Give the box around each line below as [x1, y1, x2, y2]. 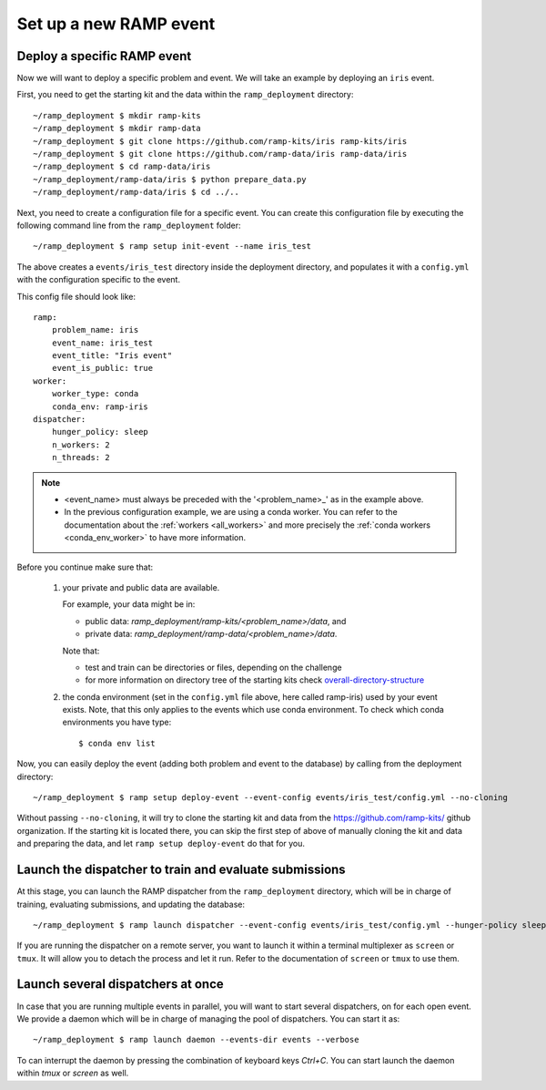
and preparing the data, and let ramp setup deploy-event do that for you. [16, 838, 305, 849]
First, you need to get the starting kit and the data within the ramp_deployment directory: [16, 89, 354, 100]
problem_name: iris [51, 324, 139, 335]
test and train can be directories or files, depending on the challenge [85, 662, 342, 673]
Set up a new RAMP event [16, 14, 216, 34]
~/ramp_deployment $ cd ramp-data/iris [33, 161, 211, 172]
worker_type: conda [51, 388, 139, 399]
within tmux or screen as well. [16, 1067, 129, 1079]
